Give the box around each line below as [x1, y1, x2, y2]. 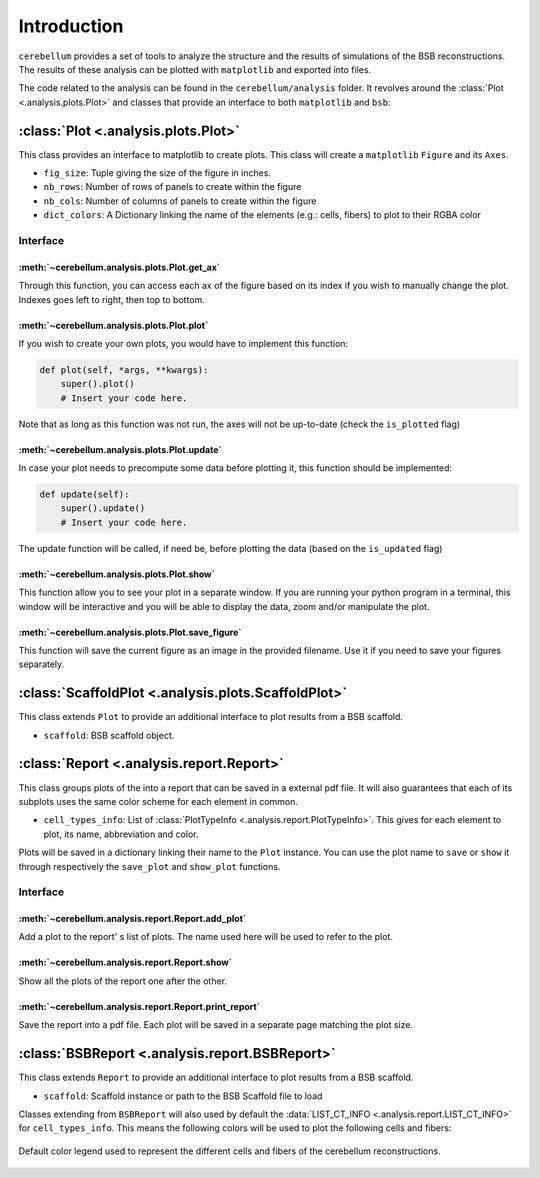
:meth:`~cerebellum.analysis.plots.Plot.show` [18, 568, 215, 580]
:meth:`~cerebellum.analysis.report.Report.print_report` [18, 1000, 260, 1012]
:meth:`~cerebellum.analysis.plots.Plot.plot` [18, 319, 209, 331]
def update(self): [39, 489, 130, 500]
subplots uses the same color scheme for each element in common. [18, 795, 299, 807]
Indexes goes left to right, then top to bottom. [18, 293, 205, 305]
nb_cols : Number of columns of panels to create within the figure [43, 195, 317, 207]
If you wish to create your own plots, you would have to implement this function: [18, 337, 349, 349]
